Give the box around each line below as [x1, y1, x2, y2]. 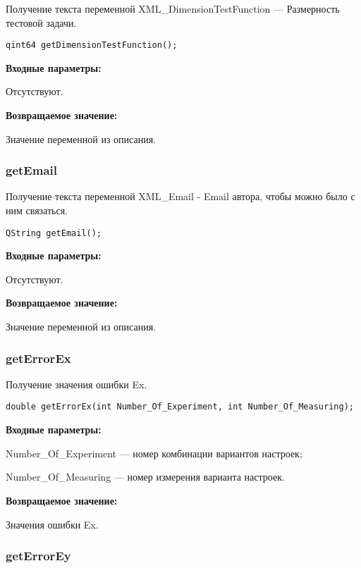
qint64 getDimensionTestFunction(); [6, 40, 178, 51]
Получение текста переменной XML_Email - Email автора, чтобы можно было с [6, 189, 355, 204]
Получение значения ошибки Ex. [6, 376, 147, 391]
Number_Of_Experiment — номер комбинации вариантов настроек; [6, 445, 302, 460]
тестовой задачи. [6, 15, 77, 30]
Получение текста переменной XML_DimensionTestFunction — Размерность [6, 1, 340, 16]
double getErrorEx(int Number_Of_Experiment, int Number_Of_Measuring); [6, 402, 354, 412]
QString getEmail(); [6, 228, 102, 238]
